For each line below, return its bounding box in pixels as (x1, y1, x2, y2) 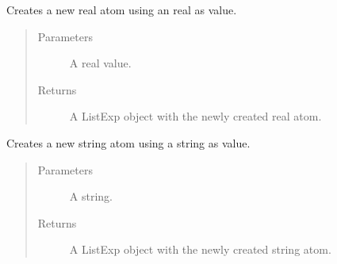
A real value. (69, 55, 132, 71)
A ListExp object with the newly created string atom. (69, 241, 331, 258)
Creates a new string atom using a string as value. (6, 134, 251, 151)
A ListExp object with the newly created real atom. (69, 108, 322, 124)
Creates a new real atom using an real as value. (6, 2, 237, 17)
